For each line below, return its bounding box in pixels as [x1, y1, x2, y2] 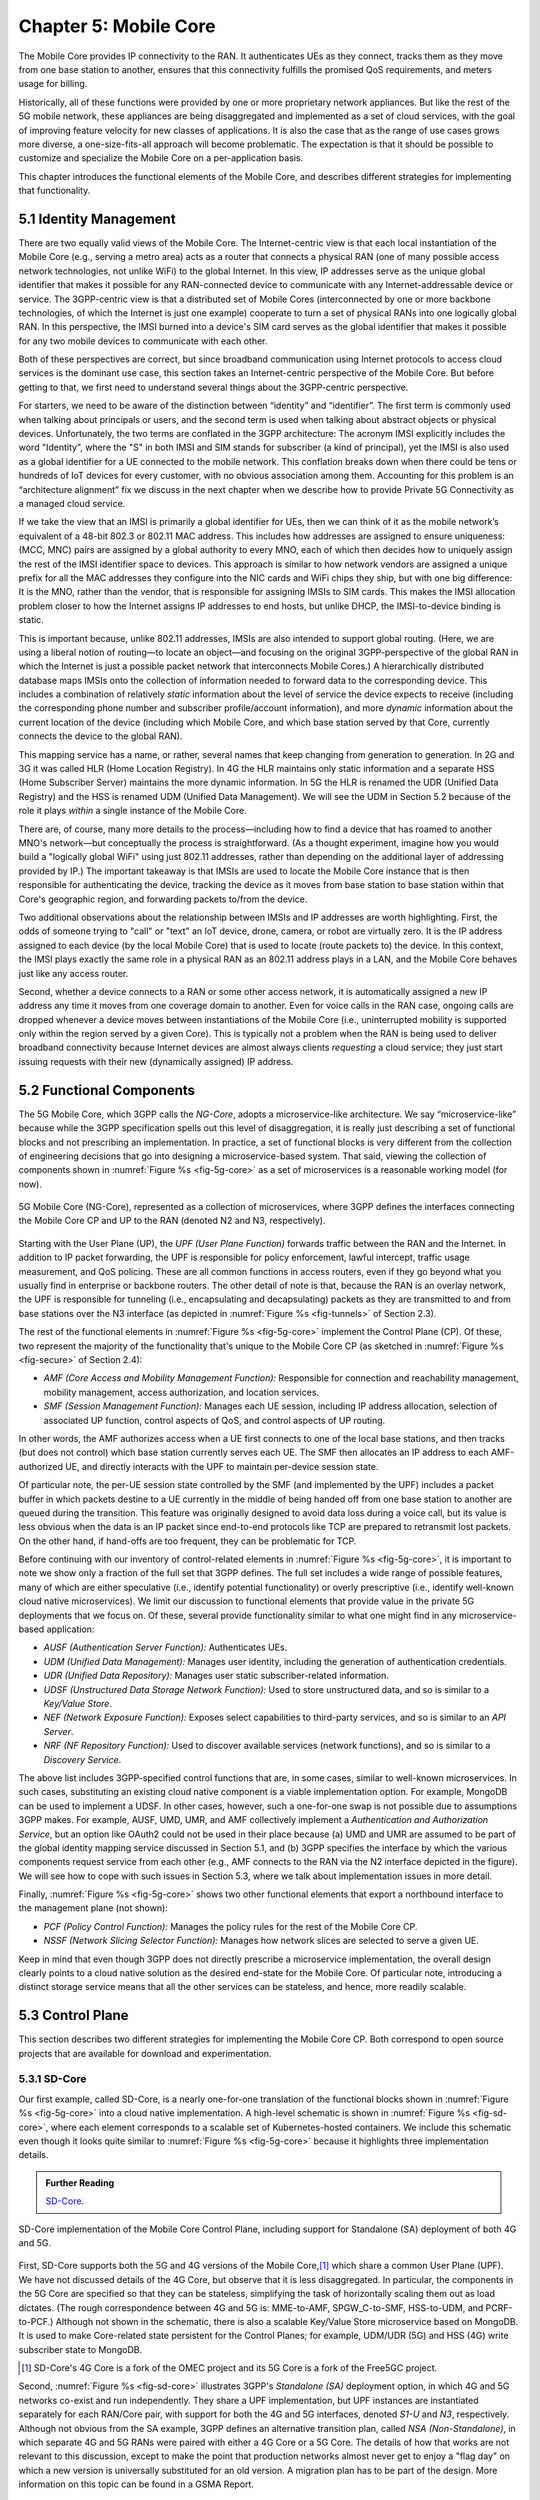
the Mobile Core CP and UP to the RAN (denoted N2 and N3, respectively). [18, 1215, 326, 1227]
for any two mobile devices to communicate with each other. [18, 335, 268, 347]
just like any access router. [18, 967, 129, 979]
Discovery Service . [43, 1753, 122, 1765]
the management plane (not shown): [18, 1902, 169, 1914]
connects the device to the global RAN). [18, 730, 184, 742]
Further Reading [45, 2176, 115, 2189]
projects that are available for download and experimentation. [18, 2047, 272, 2059]
